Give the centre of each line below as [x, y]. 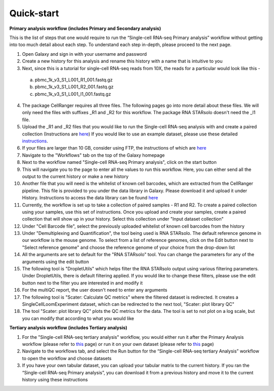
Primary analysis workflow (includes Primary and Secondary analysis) [85, 28]
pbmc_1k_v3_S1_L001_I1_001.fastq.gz [73, 94]
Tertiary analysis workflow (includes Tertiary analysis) [68, 328]
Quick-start [34, 13]
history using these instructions [55, 379]
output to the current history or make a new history [75, 176]
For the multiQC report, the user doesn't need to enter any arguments [95, 290]
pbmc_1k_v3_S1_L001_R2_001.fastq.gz [74, 87]
